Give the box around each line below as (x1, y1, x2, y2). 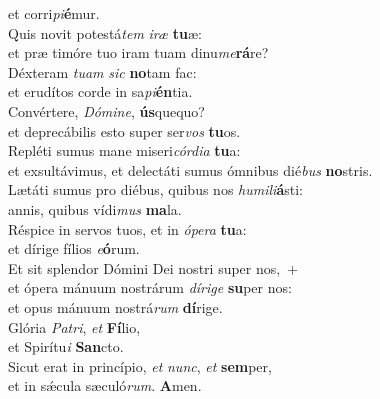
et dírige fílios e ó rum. (8, 238, 140, 259)
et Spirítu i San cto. (8, 336, 124, 357)
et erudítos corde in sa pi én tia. (8, 81, 193, 102)
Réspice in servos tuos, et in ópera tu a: (8, 218, 247, 239)
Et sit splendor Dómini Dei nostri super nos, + (8, 257, 299, 278)
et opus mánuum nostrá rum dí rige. (8, 296, 223, 317)
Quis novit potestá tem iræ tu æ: (8, 22, 202, 43)
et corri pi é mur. (8, 3, 100, 23)
